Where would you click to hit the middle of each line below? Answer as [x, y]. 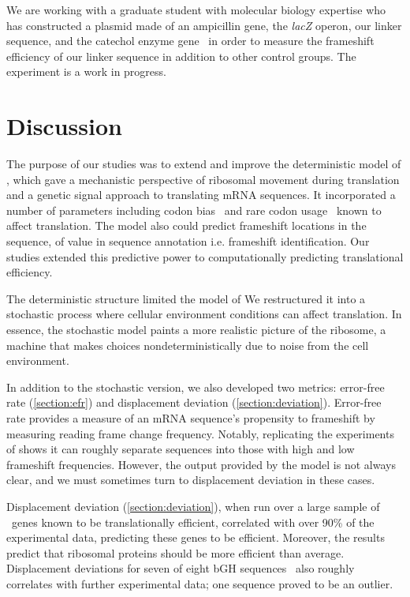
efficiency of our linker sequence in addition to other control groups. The [181, 56]
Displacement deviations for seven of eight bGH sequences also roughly [181, 568]
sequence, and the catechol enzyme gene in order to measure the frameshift [190, 41]
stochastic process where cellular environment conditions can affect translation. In [204, 314]
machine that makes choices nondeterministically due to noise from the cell [188, 345]
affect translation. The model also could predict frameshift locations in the [186, 225]
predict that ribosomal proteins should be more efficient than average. [175, 552]
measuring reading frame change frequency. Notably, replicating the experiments [200, 433]
